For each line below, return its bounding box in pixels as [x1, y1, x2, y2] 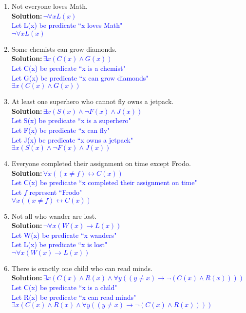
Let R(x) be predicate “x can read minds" [11, 292, 136, 302]
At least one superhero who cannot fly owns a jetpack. [11, 96, 174, 106]
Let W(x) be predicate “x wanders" [11, 230, 117, 240]
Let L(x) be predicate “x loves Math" [11, 20, 123, 30]
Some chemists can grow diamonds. [11, 43, 117, 54]
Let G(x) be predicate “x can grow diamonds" [11, 72, 149, 83]
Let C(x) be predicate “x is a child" [11, 282, 117, 292]
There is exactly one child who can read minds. [11, 263, 152, 273]
